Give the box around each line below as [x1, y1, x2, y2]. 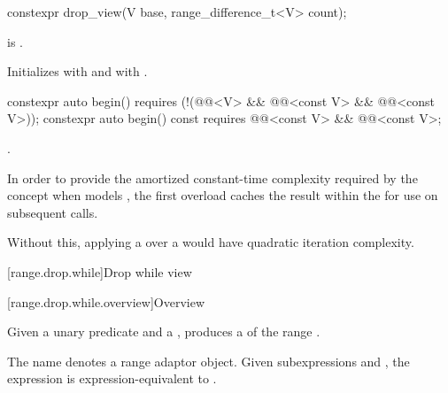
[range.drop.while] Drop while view [7, 262, 192, 281]
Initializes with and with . [7, 62, 148, 81]
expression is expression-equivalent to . [7, 369, 217, 388]
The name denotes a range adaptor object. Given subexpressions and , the [7, 351, 410, 370]
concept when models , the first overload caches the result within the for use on [7, 186, 438, 204]
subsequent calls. [7, 203, 98, 221]
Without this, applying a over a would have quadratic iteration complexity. [7, 233, 414, 251]
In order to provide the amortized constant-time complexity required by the [7, 168, 418, 187]
